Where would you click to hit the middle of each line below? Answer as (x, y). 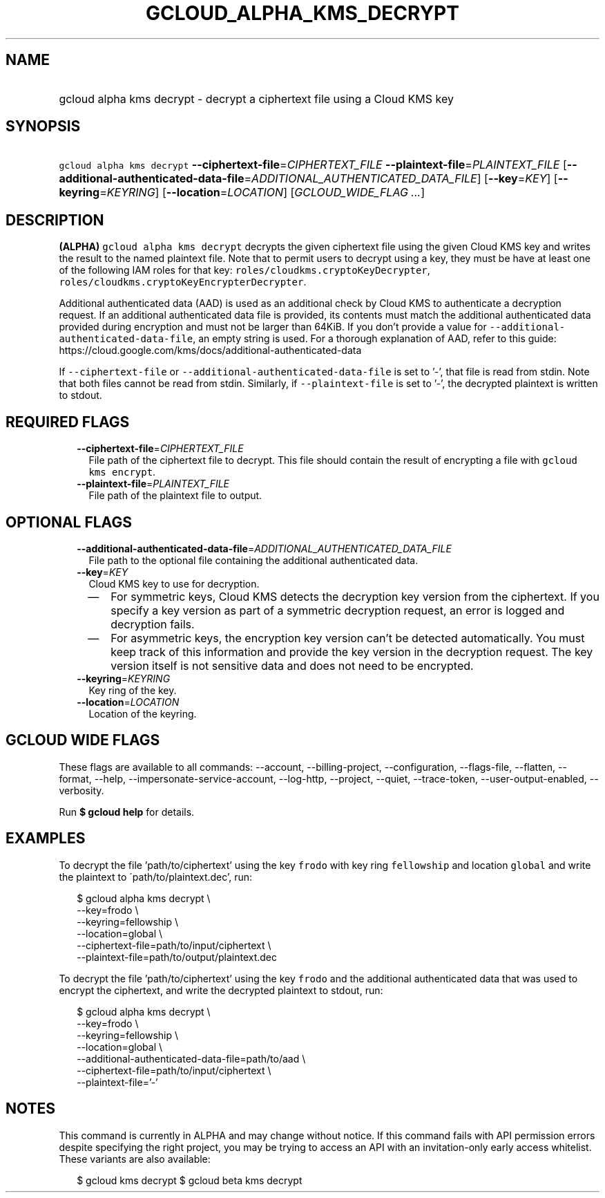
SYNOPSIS (43, 127)
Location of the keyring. (143, 713)
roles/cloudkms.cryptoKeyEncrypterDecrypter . (183, 282)
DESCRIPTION (55, 220)
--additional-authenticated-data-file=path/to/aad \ (191, 1058)
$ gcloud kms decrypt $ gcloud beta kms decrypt (190, 1180)
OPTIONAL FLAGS (69, 522)
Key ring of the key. (133, 690)
